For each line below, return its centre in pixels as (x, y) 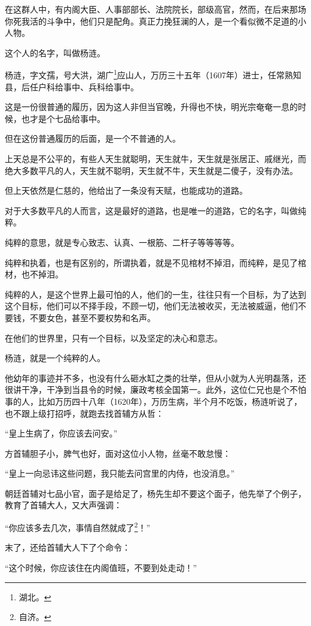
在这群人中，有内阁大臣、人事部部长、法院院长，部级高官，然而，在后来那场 (155, 9)
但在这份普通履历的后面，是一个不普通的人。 (93, 138)
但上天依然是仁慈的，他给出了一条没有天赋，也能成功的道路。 (126, 190)
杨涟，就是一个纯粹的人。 (55, 358)
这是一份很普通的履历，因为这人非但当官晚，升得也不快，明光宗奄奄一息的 (151, 107)
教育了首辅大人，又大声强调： (63, 505)
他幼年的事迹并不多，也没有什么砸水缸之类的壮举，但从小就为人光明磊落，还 (155, 378)
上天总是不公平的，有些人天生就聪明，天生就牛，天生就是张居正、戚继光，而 (155, 158)
